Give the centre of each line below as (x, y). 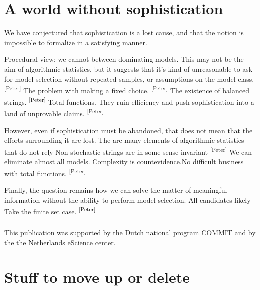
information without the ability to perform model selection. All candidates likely (127, 200)
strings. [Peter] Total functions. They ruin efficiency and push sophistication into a (129, 101)
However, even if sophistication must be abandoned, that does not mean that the (128, 130)
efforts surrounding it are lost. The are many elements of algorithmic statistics (124, 140)
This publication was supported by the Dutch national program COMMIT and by (130, 233)
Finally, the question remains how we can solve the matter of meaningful (116, 190)
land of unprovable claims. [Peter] (54, 113)
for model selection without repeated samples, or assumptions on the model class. (129, 78)
